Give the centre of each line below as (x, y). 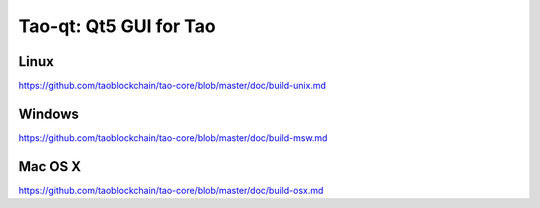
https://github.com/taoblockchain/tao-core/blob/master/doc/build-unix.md (172, 86)
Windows (48, 113)
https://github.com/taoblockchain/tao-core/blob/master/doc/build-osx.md (171, 190)
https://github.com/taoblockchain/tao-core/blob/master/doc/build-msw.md (173, 137)
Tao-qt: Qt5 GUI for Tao (117, 26)
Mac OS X (50, 166)
